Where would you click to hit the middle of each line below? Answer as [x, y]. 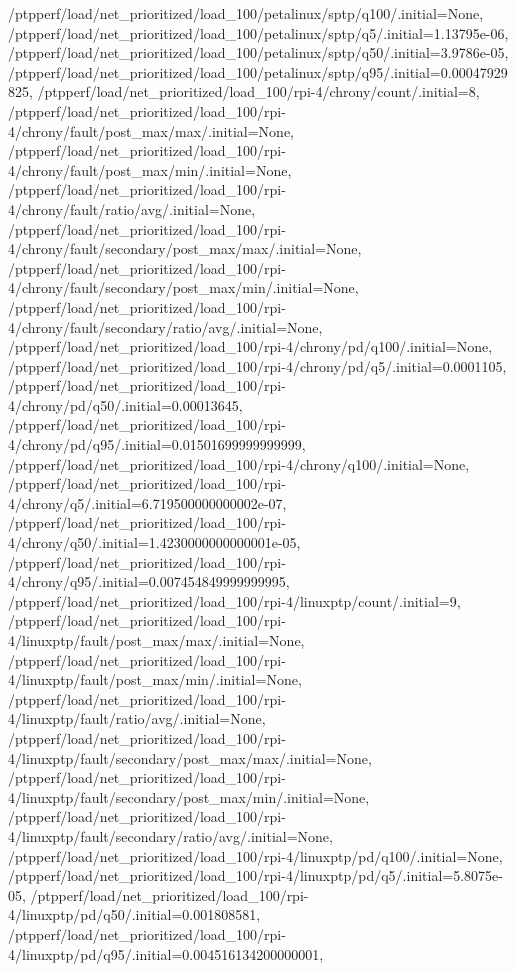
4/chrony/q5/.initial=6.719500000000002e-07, [147, 502]
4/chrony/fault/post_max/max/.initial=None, [151, 130]
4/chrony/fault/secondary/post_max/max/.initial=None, [185, 248]
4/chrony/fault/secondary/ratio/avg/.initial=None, [165, 326]
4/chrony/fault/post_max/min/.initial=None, [150, 169]
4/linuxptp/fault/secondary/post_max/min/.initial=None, [189, 796]
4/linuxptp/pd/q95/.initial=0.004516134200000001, [166, 953]
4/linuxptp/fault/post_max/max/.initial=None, [156, 640]
